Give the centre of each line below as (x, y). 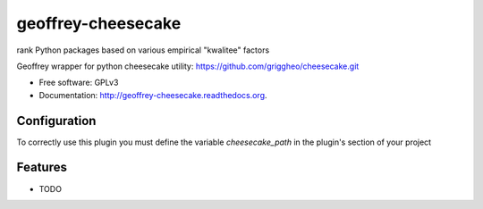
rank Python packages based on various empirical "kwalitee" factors (143, 50)
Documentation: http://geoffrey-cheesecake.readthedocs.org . (153, 95)
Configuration (56, 121)
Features (42, 167)
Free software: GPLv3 (79, 83)
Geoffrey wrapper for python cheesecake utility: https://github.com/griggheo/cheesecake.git (188, 66)
